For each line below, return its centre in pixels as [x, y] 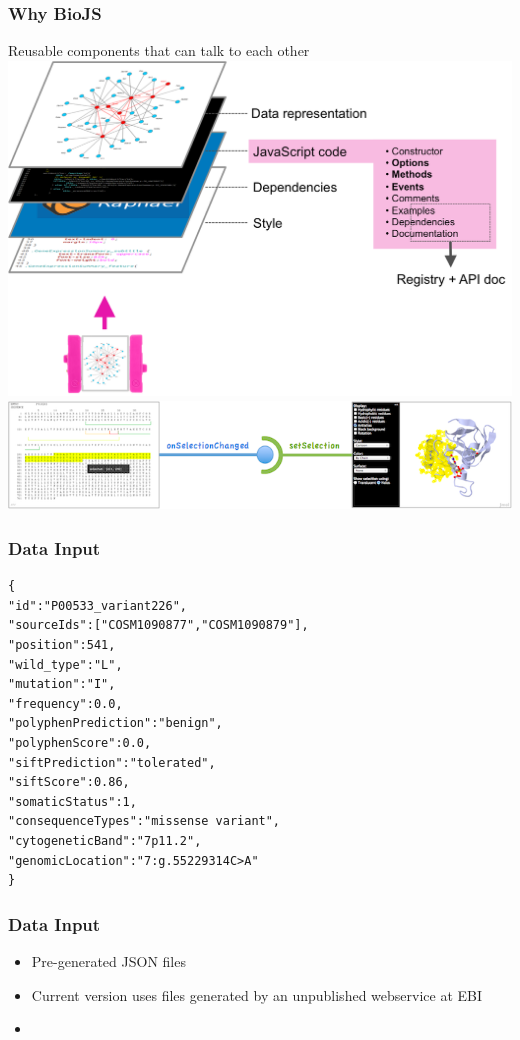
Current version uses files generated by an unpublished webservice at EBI [256, 994]
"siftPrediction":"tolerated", [112, 762]
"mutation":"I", [62, 684]
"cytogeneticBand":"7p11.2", [105, 840]
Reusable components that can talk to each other [159, 50]
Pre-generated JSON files [108, 960]
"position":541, [62, 645]
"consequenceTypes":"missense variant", [144, 821]
